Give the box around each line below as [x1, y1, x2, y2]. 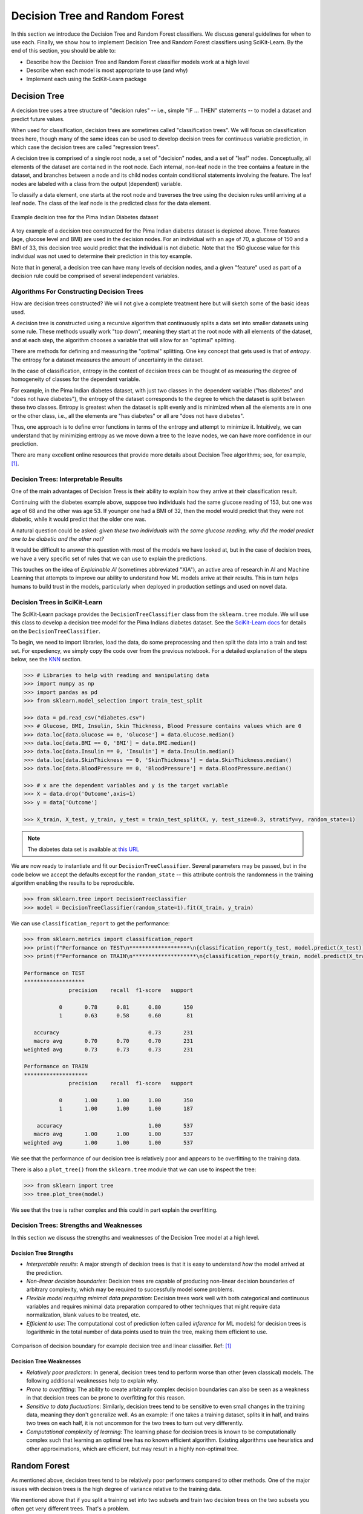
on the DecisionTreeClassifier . [11, 627, 101, 635]
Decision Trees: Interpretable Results [11, 475, 123, 483]
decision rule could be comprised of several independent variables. [11, 273, 180, 280]
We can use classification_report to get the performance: [11, 919, 170, 927]
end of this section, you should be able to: [11, 47, 116, 55]
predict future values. [11, 115, 65, 122]
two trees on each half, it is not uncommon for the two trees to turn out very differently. [26, 1420, 244, 1427]
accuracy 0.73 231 [33, 1029, 194, 1036]
